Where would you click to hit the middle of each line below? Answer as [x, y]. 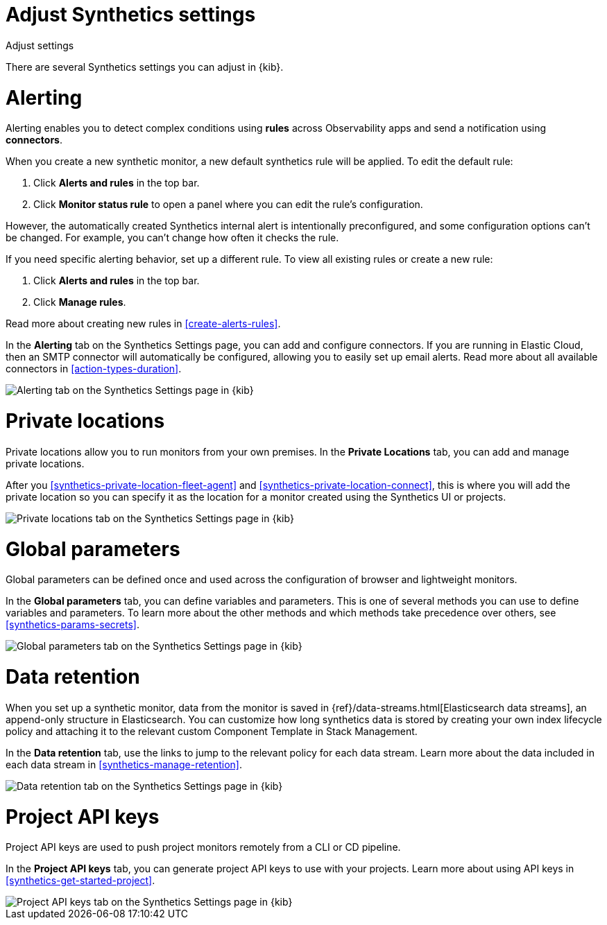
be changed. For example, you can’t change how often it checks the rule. [172, 238]
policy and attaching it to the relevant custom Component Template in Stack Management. [212, 731]
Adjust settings [40, 45]
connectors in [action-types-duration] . [94, 369]
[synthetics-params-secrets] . [72, 625]
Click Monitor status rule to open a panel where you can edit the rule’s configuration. [228, 205]
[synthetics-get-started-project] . [80, 881]
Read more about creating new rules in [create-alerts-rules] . [143, 324]
